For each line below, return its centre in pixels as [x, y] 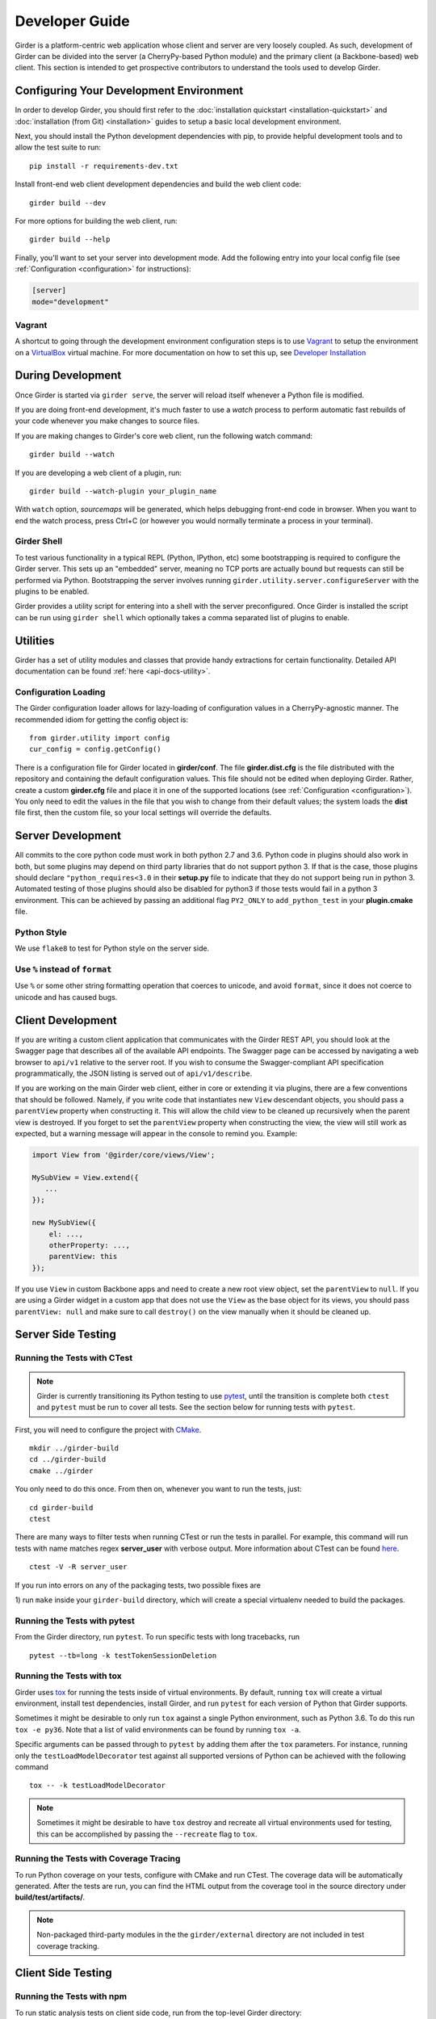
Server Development [68, 836]
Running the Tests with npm [71, 1996]
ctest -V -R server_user [78, 1567]
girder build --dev [68, 203]
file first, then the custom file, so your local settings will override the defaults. [143, 812]
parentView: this [83, 1257]
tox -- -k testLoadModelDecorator [97, 1786]
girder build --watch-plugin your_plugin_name [123, 491]
